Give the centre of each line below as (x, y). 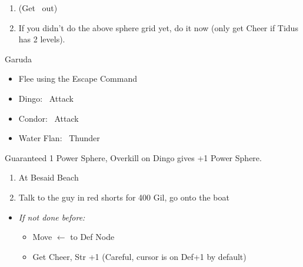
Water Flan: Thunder (59, 138)
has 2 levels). (42, 39)
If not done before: (52, 217)
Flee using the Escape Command (78, 79)
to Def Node (92, 237)
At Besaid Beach (49, 177)
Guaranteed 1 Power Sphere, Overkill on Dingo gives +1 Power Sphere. (133, 157)
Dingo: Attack (46, 98)
